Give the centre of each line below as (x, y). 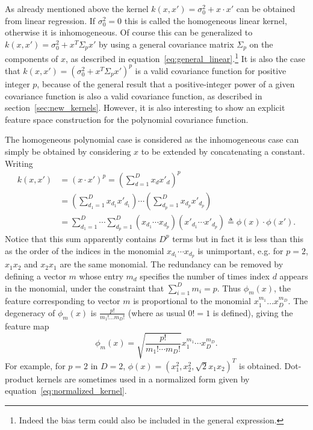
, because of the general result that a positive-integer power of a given (166, 83)
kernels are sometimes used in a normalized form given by (143, 379)
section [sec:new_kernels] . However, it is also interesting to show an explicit (145, 107)
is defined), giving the (253, 312)
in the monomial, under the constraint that (85, 288)
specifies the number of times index (205, 276)
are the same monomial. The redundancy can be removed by (172, 264)
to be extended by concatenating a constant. (223, 151)
